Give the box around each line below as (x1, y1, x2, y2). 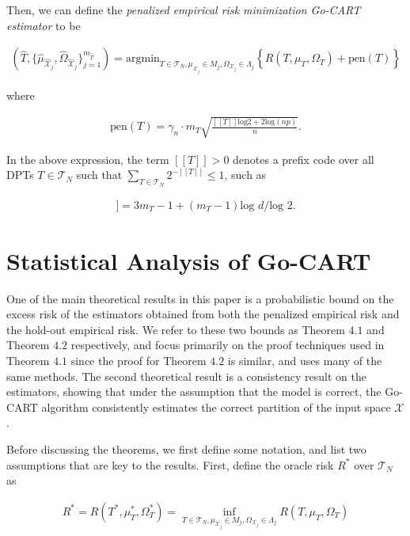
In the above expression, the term (6, 150, 169, 167)
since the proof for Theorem (70, 352, 207, 369)
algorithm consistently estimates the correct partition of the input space (41, 398, 391, 415)
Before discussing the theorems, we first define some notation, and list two (6, 441, 366, 458)
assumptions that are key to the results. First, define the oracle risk (6, 456, 334, 473)
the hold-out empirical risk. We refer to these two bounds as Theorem (6, 321, 345, 337)
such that (76, 166, 123, 183)
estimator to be (6, 17, 81, 33)
